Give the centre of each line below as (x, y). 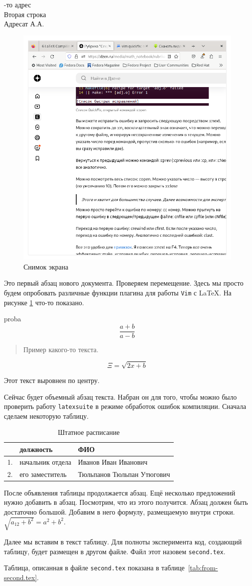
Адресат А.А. (24, 24)
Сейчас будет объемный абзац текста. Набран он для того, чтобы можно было (120, 396)
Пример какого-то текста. (61, 349)
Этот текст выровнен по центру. (52, 380)
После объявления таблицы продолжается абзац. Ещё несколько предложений (120, 492)
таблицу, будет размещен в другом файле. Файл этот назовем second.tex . (115, 551)
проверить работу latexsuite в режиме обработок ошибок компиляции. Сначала (125, 406)
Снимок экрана (46, 266)
